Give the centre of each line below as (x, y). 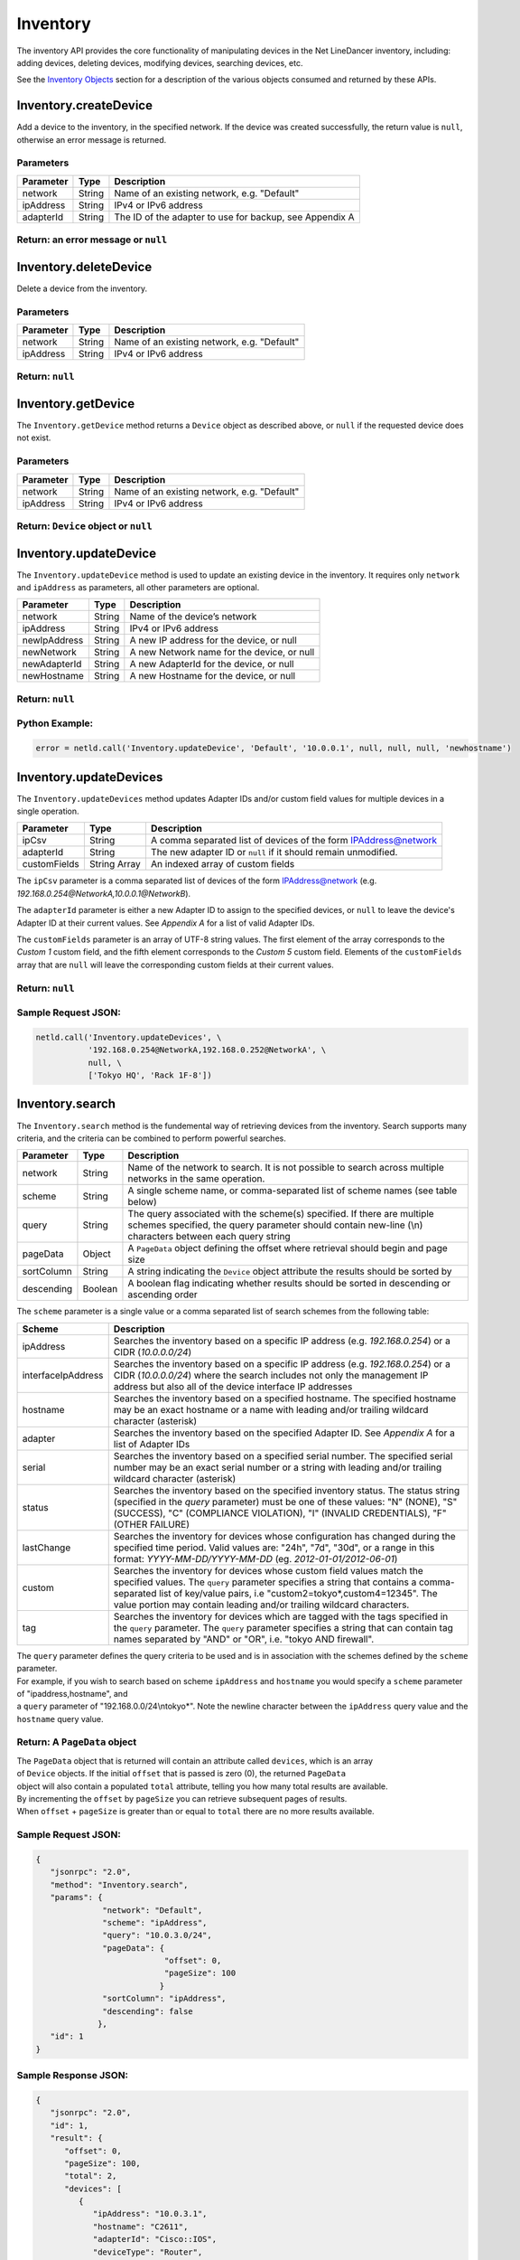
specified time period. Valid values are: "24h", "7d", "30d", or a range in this (274, 1548)
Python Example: (55, 723)
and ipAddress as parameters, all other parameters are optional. (138, 588)
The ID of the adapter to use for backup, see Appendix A (235, 217)
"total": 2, (91, 2176)
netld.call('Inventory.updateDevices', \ (129, 1037)
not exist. (34, 438)
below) (142, 1202)
